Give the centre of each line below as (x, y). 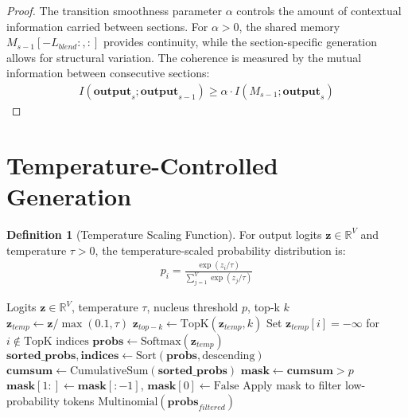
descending (229, 355)
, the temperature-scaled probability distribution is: (220, 250)
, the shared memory (289, 26)
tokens (79, 401)
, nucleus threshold (192, 307)
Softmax (161, 341)
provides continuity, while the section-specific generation (240, 42)
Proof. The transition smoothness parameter (115, 10)
